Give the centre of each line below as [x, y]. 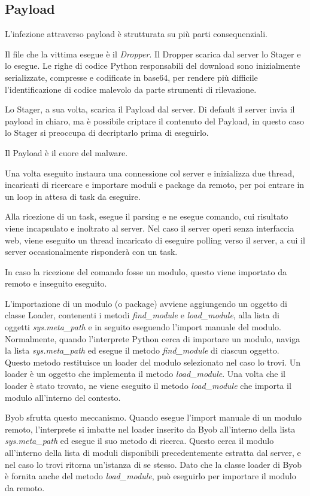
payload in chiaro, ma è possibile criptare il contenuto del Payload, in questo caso [154, 121]
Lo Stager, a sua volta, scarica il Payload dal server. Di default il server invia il [150, 109]
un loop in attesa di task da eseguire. [73, 196]
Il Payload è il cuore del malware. [66, 152]
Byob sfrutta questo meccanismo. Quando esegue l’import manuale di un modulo [154, 417]
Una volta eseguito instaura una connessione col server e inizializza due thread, [150, 173]
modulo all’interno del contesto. [63, 397]
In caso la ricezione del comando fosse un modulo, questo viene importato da [146, 271]
